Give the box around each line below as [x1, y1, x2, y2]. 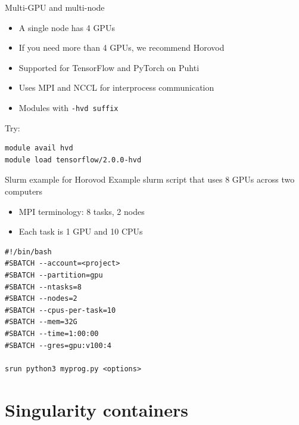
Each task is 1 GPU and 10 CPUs [18, 225, 143, 238]
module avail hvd [5, 144, 73, 153]
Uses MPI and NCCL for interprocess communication [18, 81, 214, 94]
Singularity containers [5, 397, 188, 421]
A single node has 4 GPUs [18, 21, 115, 33]
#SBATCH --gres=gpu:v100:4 [5, 341, 111, 350]
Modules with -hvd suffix [18, 101, 119, 113]
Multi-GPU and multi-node [5, 1, 105, 13]
